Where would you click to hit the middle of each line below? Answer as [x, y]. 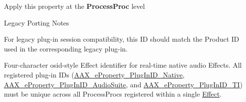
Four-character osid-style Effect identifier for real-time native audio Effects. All [123, 65]
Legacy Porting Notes [37, 22]
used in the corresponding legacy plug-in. [66, 48]
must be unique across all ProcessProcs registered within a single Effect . [113, 94]
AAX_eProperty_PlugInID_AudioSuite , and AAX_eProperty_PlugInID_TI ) [123, 84]
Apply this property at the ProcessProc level [75, 6]
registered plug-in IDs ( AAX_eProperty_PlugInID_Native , [94, 74]
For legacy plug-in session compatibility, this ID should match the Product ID [122, 39]
